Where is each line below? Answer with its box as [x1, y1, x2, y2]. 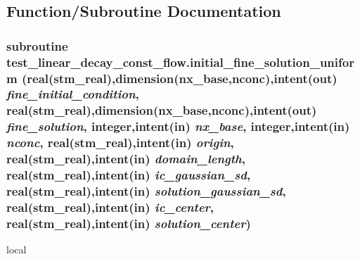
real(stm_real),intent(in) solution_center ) [6, 214, 251, 232]
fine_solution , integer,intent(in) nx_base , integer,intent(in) [6, 118, 350, 135]
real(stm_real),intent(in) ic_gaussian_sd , [6, 166, 251, 184]
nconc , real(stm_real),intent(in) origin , [6, 134, 234, 151]
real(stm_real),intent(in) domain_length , [6, 150, 246, 168]
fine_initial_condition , [6, 85, 139, 103]
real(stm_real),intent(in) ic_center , [6, 198, 214, 215]
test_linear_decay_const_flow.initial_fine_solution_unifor [6, 53, 354, 70]
